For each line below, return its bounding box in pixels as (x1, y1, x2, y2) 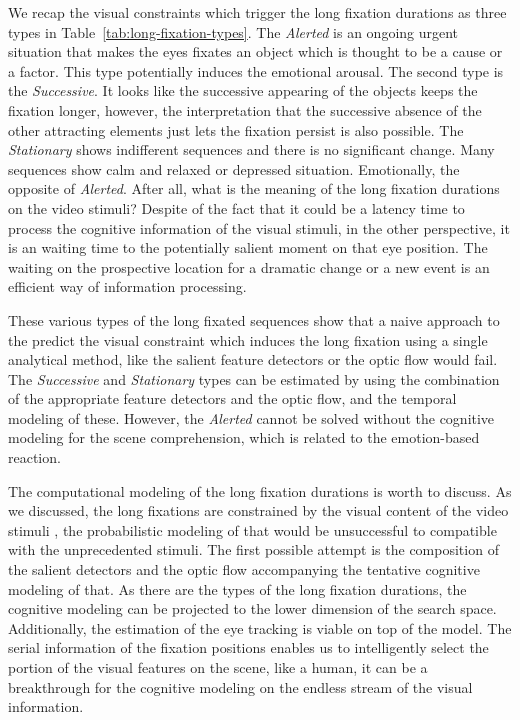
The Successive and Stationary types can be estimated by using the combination (8, 368, 500, 389)
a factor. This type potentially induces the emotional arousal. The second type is (8, 60, 504, 81)
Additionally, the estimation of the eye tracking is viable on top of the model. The (8, 617, 512, 638)
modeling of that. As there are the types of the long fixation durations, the (8, 578, 467, 599)
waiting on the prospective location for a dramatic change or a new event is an (8, 256, 490, 277)
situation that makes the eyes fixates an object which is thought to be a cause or (8, 41, 503, 62)
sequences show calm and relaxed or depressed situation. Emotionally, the (8, 158, 460, 179)
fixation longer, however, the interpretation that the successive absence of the (8, 99, 482, 120)
